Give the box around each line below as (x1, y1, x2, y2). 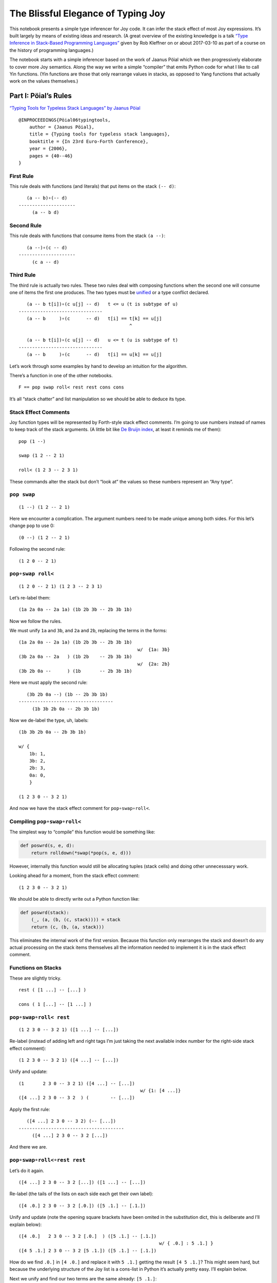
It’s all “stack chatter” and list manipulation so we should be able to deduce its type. (9, 396, 187, 402)
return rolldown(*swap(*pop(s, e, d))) (31, 850, 132, 856)
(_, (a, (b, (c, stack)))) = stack (31, 917, 121, 923)
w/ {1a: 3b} (137, 647, 170, 652)
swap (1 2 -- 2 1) (18, 453, 65, 459)
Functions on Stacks (9, 964, 62, 971)
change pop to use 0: (9, 522, 55, 529)
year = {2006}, (29, 146, 68, 151)
